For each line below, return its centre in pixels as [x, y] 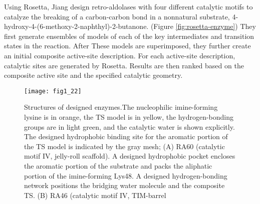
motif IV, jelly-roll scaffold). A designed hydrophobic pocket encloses [130, 156]
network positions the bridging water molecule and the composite [124, 185]
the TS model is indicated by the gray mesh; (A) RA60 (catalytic [124, 146]
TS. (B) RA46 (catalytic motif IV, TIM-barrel [95, 195]
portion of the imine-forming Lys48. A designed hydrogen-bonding [126, 175]
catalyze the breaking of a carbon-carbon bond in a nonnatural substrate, [117, 16]
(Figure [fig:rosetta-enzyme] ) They [203, 26]
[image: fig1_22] [53, 91]
